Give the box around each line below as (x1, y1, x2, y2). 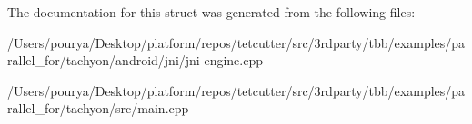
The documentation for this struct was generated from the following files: (7, 3, 416, 21)
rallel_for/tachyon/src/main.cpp (7, 99, 189, 118)
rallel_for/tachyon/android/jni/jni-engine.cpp (7, 51, 263, 70)
